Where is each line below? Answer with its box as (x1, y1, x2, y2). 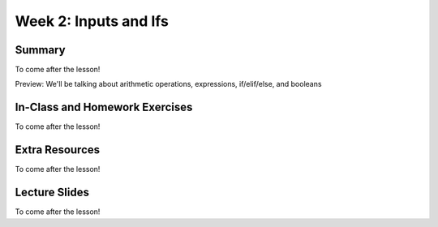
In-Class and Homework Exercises (15, 101, 193, 114)
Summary (15, 43, 66, 57)
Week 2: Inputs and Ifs (15, 12, 170, 30)
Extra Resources (15, 143, 101, 157)
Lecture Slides (15, 186, 89, 199)
